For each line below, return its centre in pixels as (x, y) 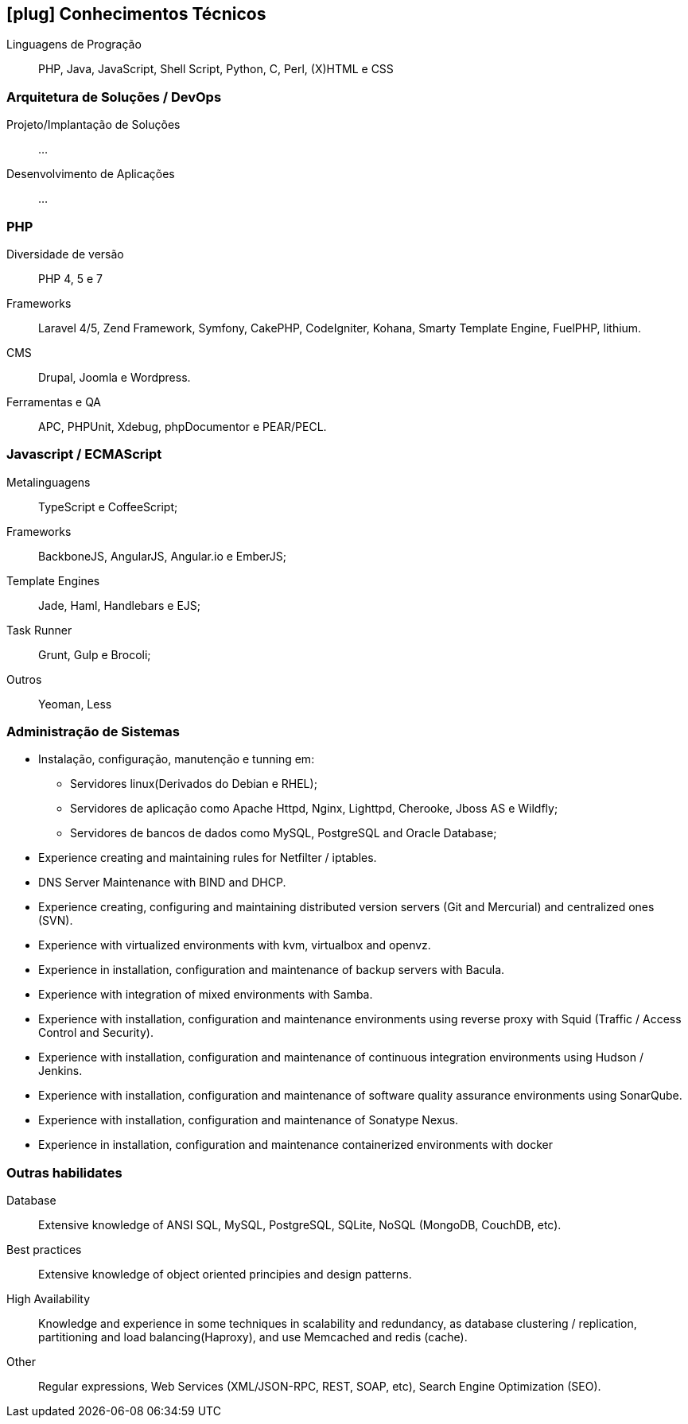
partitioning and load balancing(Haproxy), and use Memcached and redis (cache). (253, 1337)
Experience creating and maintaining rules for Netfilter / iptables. (208, 858)
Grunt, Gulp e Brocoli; (95, 654)
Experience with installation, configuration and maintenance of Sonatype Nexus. (249, 1120)
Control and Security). (96, 1033)
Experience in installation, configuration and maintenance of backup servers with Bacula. (272, 970)
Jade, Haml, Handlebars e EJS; (119, 605)
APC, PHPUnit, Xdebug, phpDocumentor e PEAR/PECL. (183, 426)
